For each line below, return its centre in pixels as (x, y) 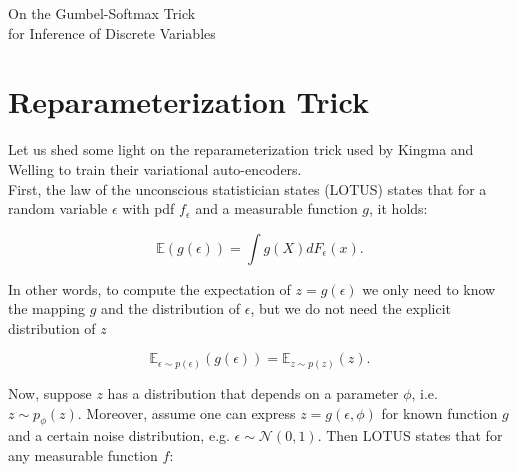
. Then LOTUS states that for (410, 435)
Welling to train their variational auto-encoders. (155, 168)
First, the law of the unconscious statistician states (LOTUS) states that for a (247, 188)
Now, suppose (50, 392)
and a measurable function (276, 208)
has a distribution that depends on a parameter (253, 392)
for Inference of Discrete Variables (112, 32)
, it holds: (398, 208)
